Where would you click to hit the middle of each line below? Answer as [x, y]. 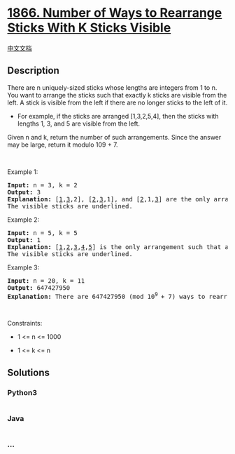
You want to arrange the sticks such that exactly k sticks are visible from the [117, 95]
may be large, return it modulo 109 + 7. [63, 145]
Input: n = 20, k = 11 [46, 281]
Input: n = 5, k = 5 [43, 233]
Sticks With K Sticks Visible [89, 28]
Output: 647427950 [39, 288]
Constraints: [25, 323]
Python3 [22, 392]
